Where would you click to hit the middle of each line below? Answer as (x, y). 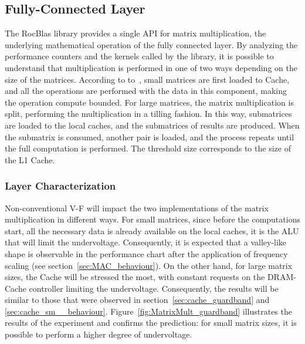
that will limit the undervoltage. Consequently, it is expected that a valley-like (146, 242)
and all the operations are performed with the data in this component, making (146, 91)
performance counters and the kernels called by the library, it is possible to (139, 56)
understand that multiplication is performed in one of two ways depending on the (151, 67)
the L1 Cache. (30, 159)
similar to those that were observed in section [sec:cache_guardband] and (137, 300)
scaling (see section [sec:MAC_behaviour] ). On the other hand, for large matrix (149, 265)
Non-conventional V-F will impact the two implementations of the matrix (137, 208)
